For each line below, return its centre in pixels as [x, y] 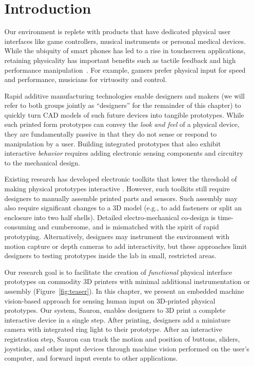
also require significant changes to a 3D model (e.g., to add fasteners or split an [123, 208]
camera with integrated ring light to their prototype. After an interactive [113, 329]
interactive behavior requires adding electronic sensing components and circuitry [124, 153]
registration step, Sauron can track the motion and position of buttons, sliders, [122, 338]
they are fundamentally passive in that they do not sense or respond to [111, 134]
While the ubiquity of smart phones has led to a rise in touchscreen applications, [125, 51]
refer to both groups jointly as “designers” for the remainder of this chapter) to [123, 105]
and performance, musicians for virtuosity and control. [86, 79]
